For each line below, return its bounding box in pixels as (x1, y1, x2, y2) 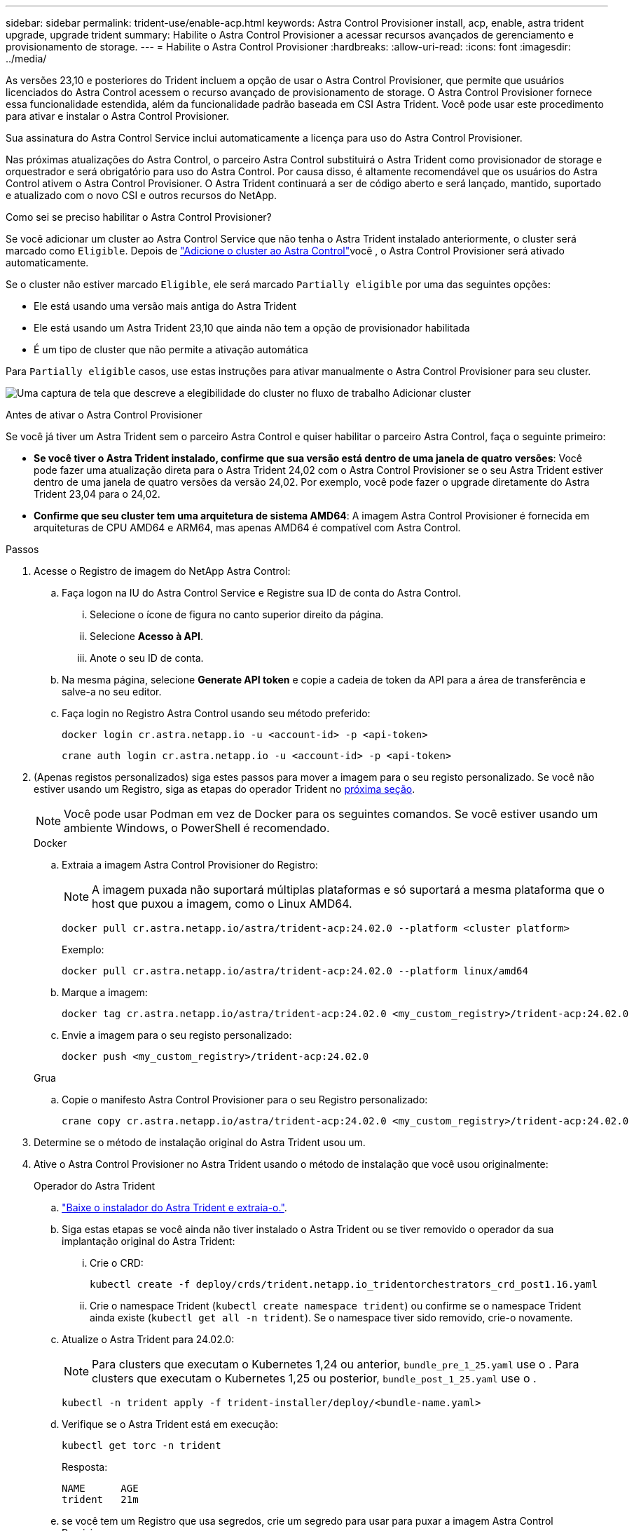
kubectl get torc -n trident (62, 1440, 221, 1451)
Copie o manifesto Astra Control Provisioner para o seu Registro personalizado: (62, 1094, 428, 1105)
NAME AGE (62, 1483, 139, 1494)
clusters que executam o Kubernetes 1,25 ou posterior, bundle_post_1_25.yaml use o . (92, 1371, 537, 1385)
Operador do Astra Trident (34, 1180, 155, 1192)
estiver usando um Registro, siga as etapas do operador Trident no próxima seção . (34, 783, 415, 795)
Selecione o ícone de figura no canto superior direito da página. (90, 608, 384, 620)
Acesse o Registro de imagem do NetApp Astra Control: (34, 565, 291, 577)
